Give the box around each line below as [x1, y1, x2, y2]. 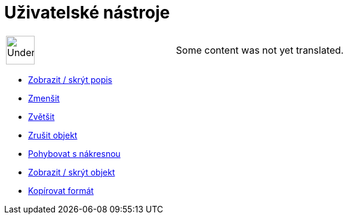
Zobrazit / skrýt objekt [28, 166, 115, 177]
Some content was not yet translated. [175, 44, 344, 56]
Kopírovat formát [28, 185, 94, 196]
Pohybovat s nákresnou [28, 148, 121, 159]
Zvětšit [28, 111, 55, 122]
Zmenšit [28, 92, 60, 103]
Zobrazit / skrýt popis [28, 74, 112, 85]
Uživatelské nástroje [4, 2, 170, 23]
